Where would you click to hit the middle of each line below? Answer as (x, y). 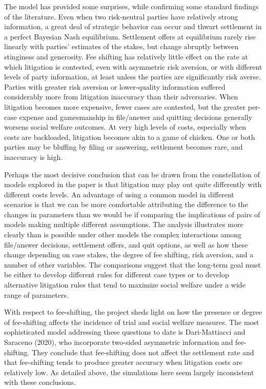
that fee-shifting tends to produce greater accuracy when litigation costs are (123, 362)
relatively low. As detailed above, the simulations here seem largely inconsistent (129, 372)
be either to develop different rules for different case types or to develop (117, 274)
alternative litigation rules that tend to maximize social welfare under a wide (125, 285)
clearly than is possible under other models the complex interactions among (123, 234)
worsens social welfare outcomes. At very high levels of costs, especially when (125, 127)
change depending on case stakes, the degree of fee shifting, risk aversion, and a (129, 254)
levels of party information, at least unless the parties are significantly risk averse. (132, 77)
